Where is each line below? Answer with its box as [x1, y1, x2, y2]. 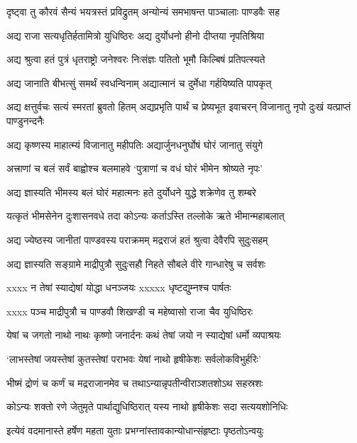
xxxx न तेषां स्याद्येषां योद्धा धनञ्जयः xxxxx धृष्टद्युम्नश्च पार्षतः [6, 280, 231, 295]
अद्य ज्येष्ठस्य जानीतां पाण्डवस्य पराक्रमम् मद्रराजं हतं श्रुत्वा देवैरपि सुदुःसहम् [6, 232, 268, 247]
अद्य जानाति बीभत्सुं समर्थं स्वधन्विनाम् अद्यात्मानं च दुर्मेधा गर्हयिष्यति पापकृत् [6, 75, 272, 90]
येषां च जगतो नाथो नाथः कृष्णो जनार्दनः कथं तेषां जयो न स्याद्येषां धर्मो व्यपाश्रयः [6, 327, 281, 342]
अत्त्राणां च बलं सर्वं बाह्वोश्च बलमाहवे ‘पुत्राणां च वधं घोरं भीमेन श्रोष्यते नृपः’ [6, 161, 263, 176]
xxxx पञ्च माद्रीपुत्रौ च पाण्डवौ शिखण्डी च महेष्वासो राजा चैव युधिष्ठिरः [6, 303, 253, 318]
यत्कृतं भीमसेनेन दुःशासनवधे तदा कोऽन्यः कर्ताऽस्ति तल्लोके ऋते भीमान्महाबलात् [6, 208, 285, 223]
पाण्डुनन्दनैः [6, 113, 45, 128]
